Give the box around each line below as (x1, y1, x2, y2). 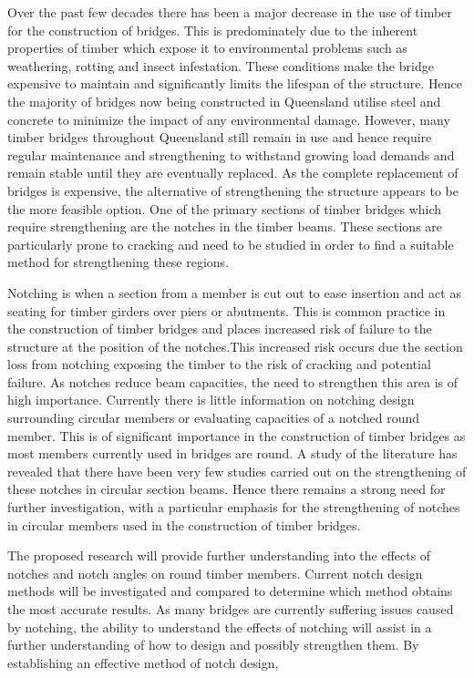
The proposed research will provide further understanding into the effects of (7, 546, 431, 565)
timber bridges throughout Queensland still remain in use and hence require (7, 128, 432, 147)
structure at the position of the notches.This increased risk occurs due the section (7, 336, 463, 355)
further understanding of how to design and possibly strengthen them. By (7, 635, 419, 654)
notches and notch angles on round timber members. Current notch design (7, 563, 423, 582)
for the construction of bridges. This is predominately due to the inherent (7, 20, 418, 39)
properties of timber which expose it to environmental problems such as (7, 38, 407, 57)
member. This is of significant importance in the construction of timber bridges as (7, 426, 466, 445)
